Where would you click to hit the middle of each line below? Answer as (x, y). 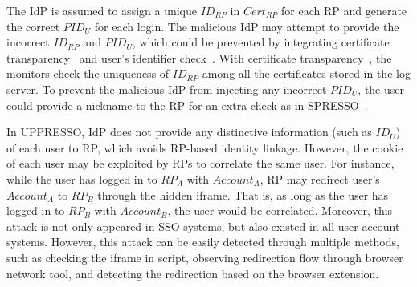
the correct (33, 26)
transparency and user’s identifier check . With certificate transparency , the (199, 57)
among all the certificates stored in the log (306, 73)
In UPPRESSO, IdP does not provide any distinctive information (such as (189, 132)
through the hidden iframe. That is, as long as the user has (243, 194)
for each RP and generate (344, 10)
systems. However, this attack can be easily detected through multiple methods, (203, 242)
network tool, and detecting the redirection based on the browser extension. (193, 273)
